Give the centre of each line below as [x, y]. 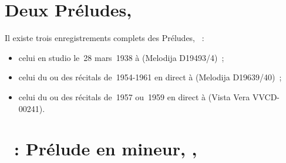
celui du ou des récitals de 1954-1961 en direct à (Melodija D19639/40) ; [150, 77]
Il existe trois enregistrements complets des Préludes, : [105, 38]
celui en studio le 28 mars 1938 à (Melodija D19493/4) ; [121, 57]
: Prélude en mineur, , [106, 149]
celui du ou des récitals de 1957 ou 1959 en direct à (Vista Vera [134, 96]
